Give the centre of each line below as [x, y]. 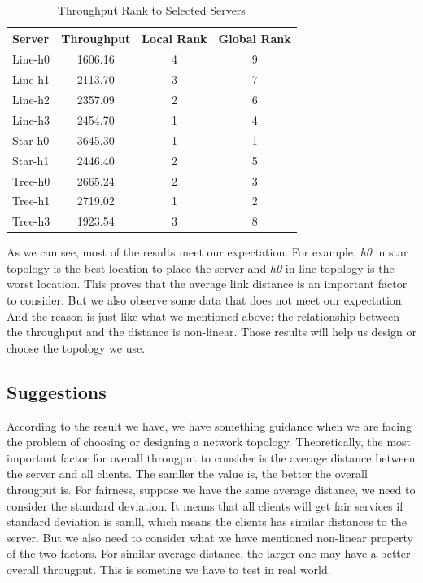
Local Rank [174, 38]
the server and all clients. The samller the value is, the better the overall [187, 473]
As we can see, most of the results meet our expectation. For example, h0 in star [207, 252]
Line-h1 [31, 79]
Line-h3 [31, 119]
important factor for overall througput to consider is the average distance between [211, 457]
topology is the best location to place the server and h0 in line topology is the [201, 267]
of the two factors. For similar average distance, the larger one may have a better [209, 553]
